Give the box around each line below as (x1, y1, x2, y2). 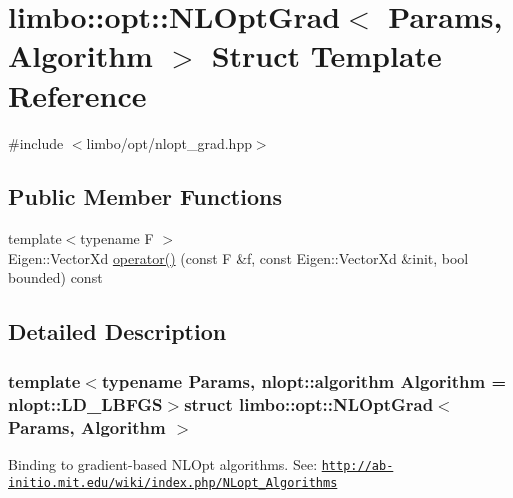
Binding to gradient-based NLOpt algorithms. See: (8, 453, 318, 474)
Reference (8, 74, 147, 115)
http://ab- (321, 458, 394, 473)
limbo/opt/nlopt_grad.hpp (86, 132, 252, 153)
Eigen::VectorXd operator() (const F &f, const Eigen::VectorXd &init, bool (8, 247, 469, 268)
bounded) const (8, 267, 103, 288)
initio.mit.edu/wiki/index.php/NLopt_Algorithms (8, 475, 338, 490)
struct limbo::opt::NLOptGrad (184, 391, 434, 416)
